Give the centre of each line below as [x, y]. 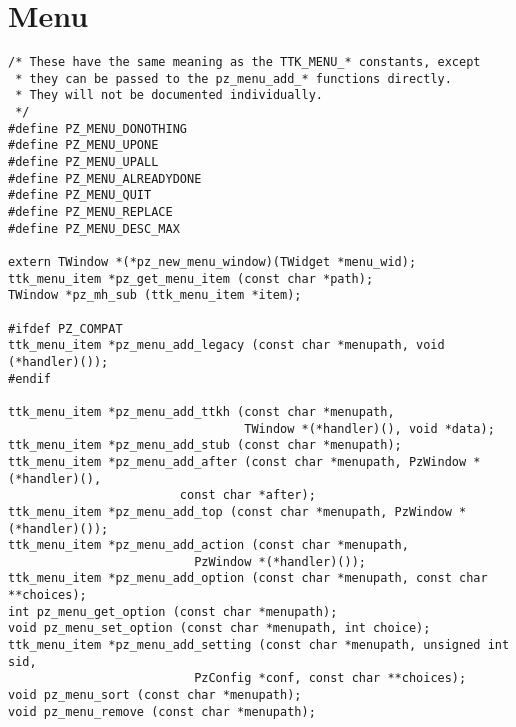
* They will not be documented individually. [169, 95]
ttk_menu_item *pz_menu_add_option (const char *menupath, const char [248, 578]
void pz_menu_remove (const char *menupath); [162, 711]
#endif [29, 378]
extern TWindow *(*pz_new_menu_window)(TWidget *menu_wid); [212, 262]
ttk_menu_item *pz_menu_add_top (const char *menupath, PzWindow [230, 511]
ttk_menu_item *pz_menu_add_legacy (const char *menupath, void [226, 345]
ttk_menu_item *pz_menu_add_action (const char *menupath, [208, 545]
